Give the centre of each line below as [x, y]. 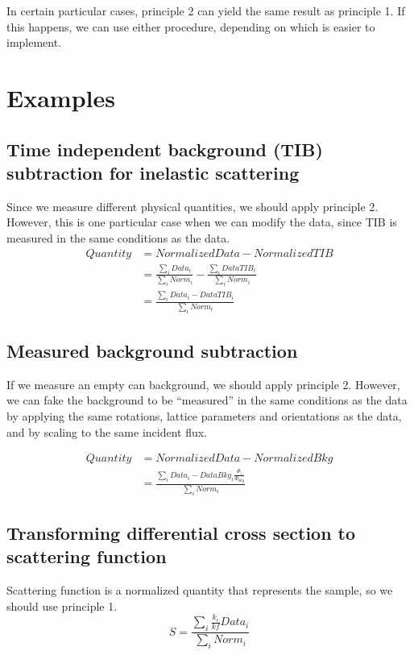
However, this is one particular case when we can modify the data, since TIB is [202, 222]
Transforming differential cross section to [181, 533]
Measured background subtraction [152, 351]
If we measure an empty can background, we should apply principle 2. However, [203, 384]
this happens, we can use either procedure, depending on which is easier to [191, 26]
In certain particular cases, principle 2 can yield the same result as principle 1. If [206, 10]
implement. [34, 42]
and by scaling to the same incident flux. [107, 431]
